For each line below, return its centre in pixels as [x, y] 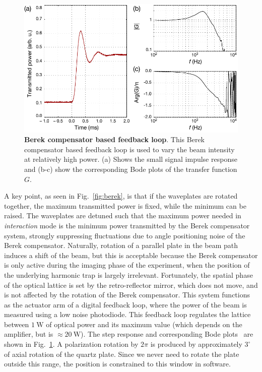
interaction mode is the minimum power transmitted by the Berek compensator [127, 225]
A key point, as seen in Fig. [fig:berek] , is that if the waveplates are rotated [121, 196]
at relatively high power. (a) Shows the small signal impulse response [131, 159]
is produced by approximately [196, 344]
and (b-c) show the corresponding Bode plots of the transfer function [131, 169]
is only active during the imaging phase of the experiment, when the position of [127, 265]
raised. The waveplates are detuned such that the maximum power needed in [123, 215]
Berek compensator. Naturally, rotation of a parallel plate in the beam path [121, 245]
